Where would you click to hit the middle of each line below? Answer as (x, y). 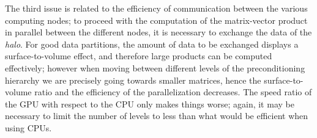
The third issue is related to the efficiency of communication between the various (156, 8)
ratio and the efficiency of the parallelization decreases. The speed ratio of (173, 92)
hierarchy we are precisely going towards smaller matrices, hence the (133, 80)
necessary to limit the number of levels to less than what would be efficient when (157, 116)
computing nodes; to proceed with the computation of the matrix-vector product (156, 20)
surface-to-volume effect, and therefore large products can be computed (139, 56)
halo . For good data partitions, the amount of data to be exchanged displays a (152, 44)
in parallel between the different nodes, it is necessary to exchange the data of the (158, 32)
